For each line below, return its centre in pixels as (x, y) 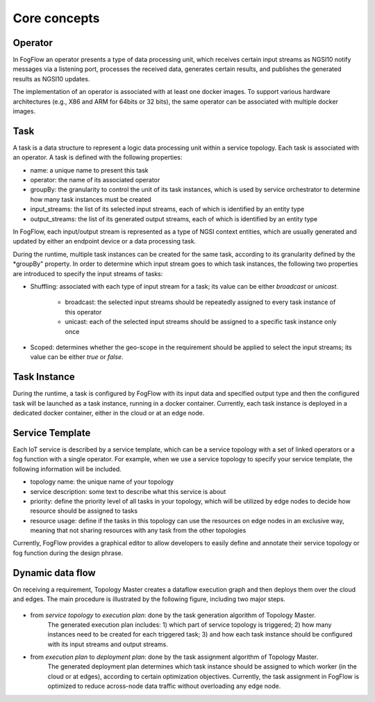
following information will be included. (67, 469)
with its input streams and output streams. (108, 644)
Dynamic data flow (55, 573)
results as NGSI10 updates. (51, 79)
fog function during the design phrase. (68, 552)
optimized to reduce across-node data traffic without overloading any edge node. (164, 686)
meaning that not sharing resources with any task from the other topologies (138, 531)
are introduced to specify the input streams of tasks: (88, 273)
